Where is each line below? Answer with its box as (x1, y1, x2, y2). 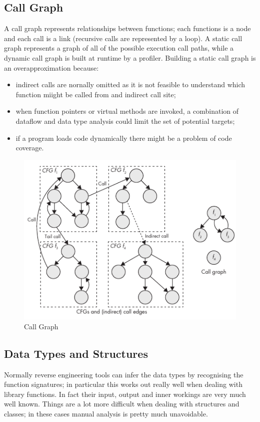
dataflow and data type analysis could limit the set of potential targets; (15, 115, 235, 126)
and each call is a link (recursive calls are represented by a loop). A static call (4, 33, 242, 43)
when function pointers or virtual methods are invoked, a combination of (15, 106, 239, 116)
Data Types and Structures (4, 345, 148, 361)
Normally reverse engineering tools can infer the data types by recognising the (4, 369, 243, 379)
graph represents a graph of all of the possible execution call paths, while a (4, 43, 234, 53)
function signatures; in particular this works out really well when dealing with (4, 379, 242, 389)
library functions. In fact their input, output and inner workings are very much (4, 388, 246, 399)
